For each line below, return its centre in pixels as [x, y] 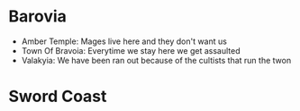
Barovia [37, 17]
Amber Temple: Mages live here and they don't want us [124, 41]
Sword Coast [58, 97]
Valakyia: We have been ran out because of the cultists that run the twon [156, 60]
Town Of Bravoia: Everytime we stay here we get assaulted [131, 50]
